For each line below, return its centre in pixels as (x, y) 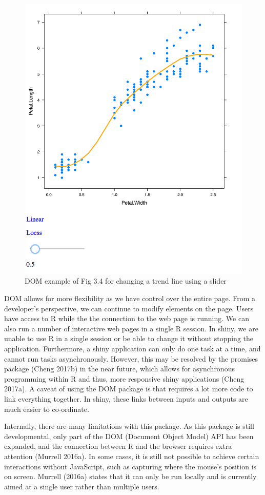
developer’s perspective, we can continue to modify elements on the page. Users (129, 308)
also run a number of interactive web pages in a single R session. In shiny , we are (131, 328)
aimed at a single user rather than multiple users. (82, 486)
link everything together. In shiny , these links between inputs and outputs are (126, 399)
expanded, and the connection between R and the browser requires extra (118, 446)
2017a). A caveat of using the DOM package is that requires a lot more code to (129, 389)
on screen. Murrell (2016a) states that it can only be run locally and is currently (130, 476)
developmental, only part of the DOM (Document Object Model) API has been (129, 436)
